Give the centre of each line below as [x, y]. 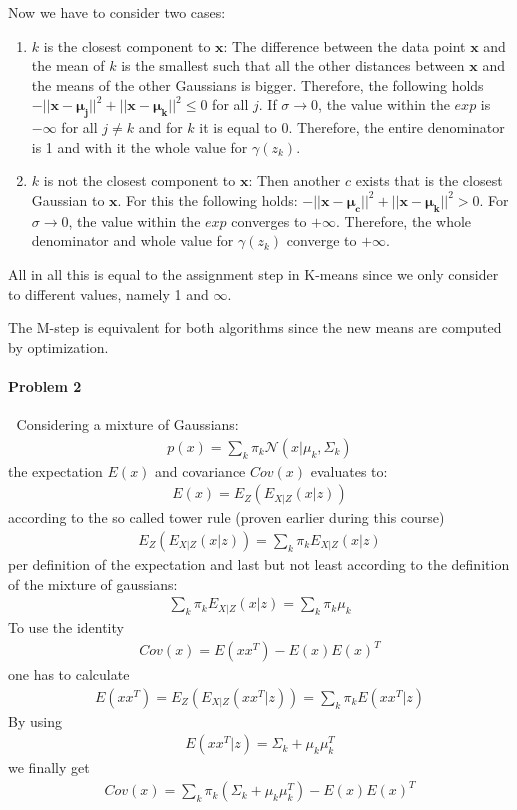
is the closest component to [127, 45]
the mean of [68, 65]
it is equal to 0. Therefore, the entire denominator [352, 127]
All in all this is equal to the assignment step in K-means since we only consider [253, 273]
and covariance [200, 470]
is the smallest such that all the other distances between [293, 65]
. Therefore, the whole [404, 220]
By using [35, 720]
